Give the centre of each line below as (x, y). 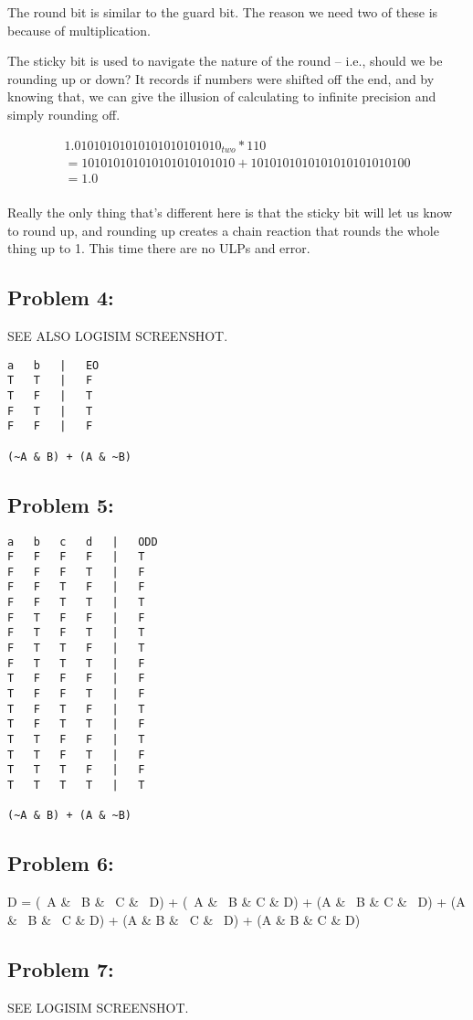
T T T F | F (76, 770)
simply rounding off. (64, 114)
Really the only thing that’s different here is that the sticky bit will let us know (230, 212)
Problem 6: (61, 863)
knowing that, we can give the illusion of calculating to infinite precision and (222, 96)
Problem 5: (61, 504)
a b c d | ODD (83, 542)
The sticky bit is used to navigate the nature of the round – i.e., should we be (225, 61)
